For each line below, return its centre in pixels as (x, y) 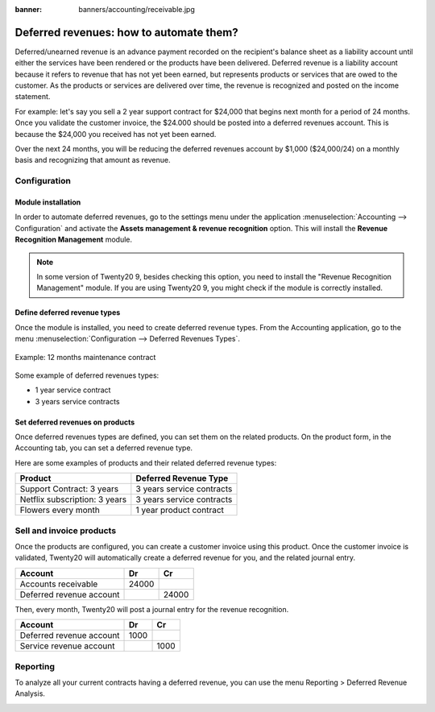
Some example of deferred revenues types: (87, 375)
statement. (33, 97)
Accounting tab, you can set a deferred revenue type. (104, 448)
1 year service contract (73, 390)
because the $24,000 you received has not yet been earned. (116, 134)
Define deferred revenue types (68, 313)
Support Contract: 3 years (69, 489)
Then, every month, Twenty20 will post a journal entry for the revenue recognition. (152, 609)
